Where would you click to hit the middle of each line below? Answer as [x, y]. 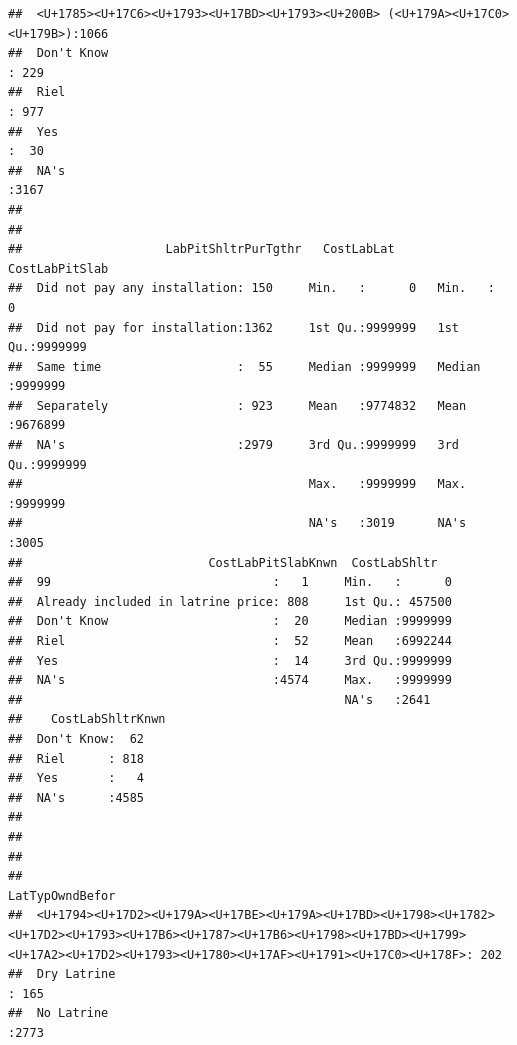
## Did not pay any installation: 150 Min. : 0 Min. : [251, 288]
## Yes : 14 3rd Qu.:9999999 [230, 660]
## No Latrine [58, 1013]
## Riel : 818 [76, 758]
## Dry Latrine [62, 974]
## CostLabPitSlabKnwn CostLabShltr [223, 562]
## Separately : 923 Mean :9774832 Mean [237, 405]
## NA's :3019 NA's [237, 523]
